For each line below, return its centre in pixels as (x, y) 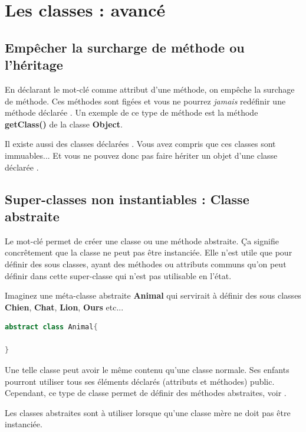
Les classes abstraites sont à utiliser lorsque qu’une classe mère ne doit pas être (148, 412)
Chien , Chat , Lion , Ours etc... (64, 307)
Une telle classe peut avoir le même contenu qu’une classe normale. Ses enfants (147, 370)
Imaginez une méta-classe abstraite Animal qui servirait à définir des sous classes (153, 295)
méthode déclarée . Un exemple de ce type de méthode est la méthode (131, 112)
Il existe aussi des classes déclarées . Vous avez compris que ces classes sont (140, 144)
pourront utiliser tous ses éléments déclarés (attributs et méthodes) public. (140, 381)
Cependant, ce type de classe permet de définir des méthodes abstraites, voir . (146, 393)
